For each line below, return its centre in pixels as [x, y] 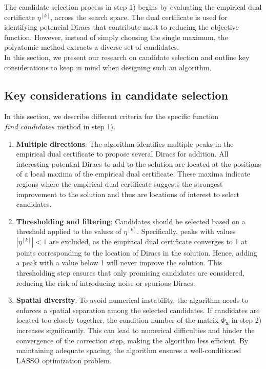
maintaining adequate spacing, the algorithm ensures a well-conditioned [129, 350]
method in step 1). [86, 126]
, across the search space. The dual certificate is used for [139, 17]
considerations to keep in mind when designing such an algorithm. [108, 67]
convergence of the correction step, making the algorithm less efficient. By [132, 340]
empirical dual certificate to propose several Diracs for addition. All [122, 154]
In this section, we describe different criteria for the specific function [111, 116]
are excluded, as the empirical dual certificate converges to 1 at [148, 241]
